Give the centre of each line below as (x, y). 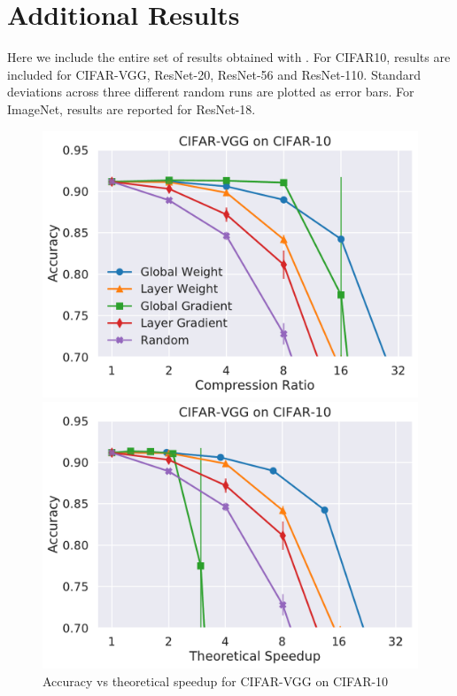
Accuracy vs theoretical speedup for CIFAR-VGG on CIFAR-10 (216, 681)
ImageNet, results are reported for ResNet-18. (132, 108)
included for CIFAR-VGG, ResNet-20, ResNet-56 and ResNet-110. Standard (214, 74)
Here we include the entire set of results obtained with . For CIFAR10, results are (229, 57)
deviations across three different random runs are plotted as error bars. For (211, 92)
